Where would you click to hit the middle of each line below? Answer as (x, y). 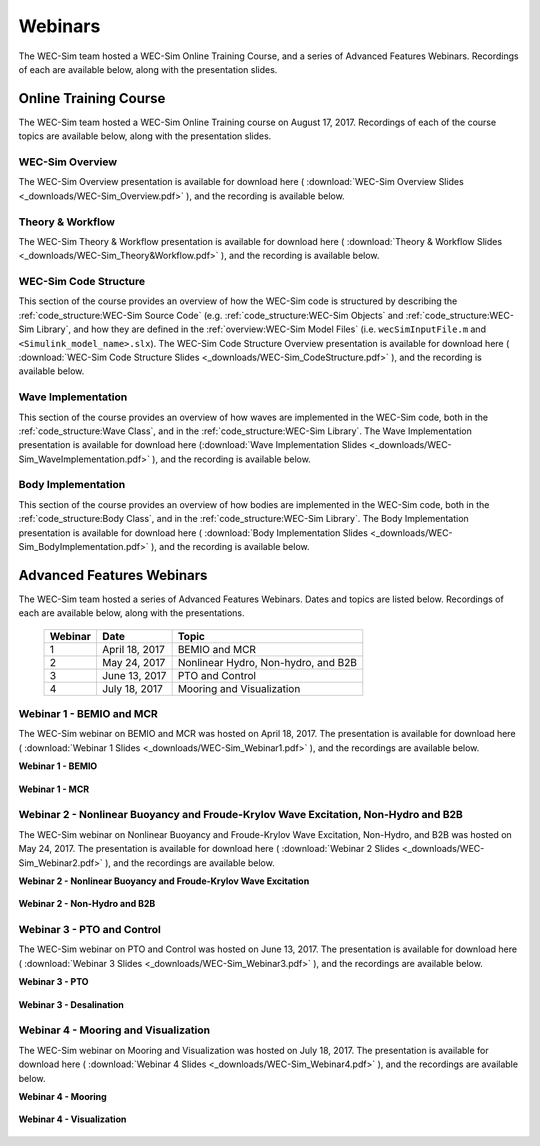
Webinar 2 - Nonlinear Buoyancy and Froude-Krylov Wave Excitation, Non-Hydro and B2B (241, 815)
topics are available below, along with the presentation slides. (145, 136)
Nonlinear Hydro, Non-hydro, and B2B (267, 662)
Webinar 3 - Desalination (71, 1004)
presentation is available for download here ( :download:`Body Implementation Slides (193, 532)
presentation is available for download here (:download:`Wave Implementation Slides (192, 445)
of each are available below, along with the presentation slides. (148, 69)
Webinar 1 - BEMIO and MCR (88, 714)
